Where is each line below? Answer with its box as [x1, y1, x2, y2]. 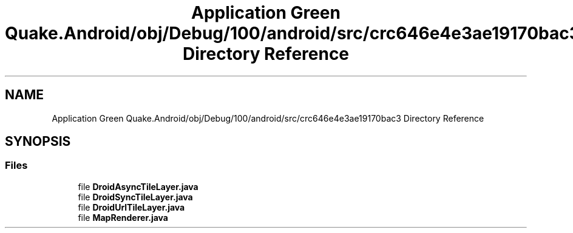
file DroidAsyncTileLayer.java [78, 181, 198, 192]
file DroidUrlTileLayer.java [78, 202, 185, 212]
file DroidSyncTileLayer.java [78, 191, 193, 202]
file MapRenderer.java [78, 212, 168, 223]
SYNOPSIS [5, 134, 71, 149]
